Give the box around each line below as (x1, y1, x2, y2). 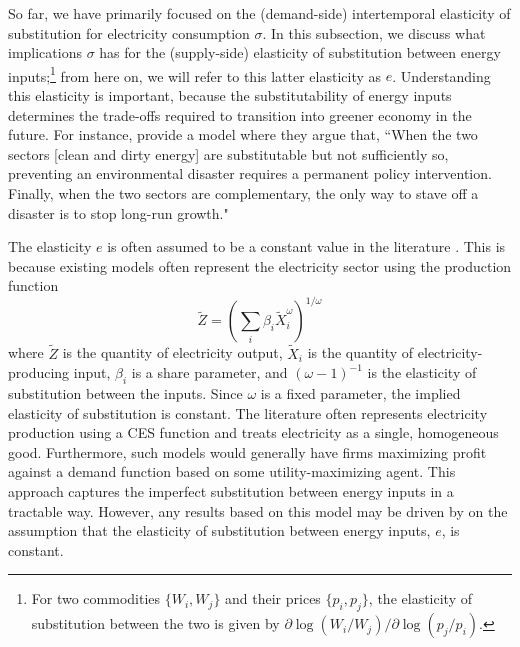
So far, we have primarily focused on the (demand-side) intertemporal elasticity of (8, 3, 511, 23)
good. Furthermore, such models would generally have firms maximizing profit (8, 441, 487, 462)
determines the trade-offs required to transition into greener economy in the (8, 104, 472, 125)
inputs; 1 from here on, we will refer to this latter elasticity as (8, 62, 382, 86)
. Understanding (392, 65, 491, 86)
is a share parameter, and (131, 362, 288, 383)
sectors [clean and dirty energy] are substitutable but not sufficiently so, (8, 143, 449, 164)
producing (8, 362, 70, 383)
